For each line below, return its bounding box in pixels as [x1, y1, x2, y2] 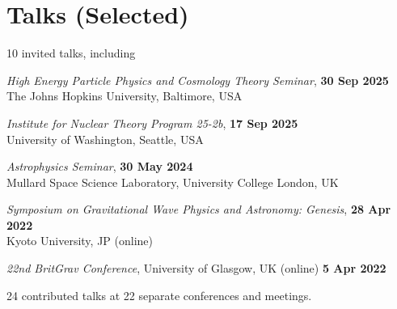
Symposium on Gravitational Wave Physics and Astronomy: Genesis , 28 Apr [6, 201, 391, 218]
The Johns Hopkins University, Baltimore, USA [6, 87, 243, 104]
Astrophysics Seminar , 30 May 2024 [6, 158, 193, 175]
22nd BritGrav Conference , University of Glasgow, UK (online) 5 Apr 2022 [6, 260, 386, 277]
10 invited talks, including [6, 44, 136, 61]
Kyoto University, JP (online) [6, 232, 153, 249]
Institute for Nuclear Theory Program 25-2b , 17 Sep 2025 [6, 114, 298, 131]
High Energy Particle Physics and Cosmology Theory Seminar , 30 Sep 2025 [6, 71, 389, 88]
